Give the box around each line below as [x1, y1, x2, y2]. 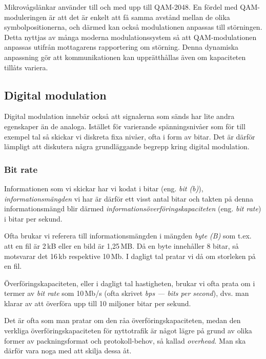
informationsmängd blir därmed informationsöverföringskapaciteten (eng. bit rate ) [4, 203, 261, 214]
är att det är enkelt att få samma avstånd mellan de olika [49, 11, 230, 22]
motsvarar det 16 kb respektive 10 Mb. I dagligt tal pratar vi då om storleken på [4, 250, 256, 261]
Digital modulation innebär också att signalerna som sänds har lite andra [4, 111, 235, 122]
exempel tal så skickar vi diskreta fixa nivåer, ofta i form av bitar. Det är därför [4, 131, 255, 142]
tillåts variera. [4, 62, 48, 72]
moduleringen [4, 11, 47, 22]
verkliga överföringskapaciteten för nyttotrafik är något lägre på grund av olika [4, 325, 252, 336]
